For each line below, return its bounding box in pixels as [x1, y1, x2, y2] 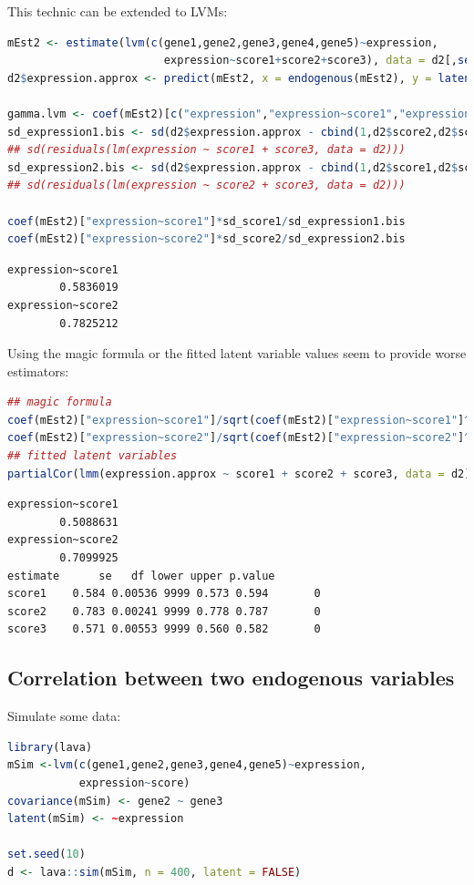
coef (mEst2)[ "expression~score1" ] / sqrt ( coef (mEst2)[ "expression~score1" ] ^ [7, 413, 471, 427]
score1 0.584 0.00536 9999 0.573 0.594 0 [7, 587, 321, 601]
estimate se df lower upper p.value [7, 569, 275, 582]
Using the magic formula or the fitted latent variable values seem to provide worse [7, 344, 467, 363]
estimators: [7, 361, 69, 380]
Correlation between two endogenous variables [7, 664, 455, 692]
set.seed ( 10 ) [7, 848, 86, 861]
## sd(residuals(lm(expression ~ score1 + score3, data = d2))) [7, 143, 406, 157]
